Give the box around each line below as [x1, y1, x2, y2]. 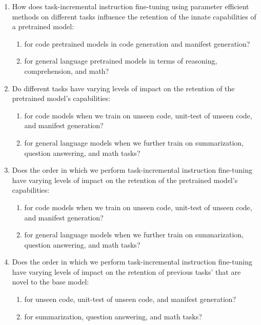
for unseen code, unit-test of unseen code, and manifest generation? [24, 294, 236, 304]
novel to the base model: [12, 276, 89, 287]
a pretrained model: [12, 21, 74, 32]
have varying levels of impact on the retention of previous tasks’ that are [12, 266, 241, 277]
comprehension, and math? [24, 65, 109, 76]
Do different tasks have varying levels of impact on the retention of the [12, 83, 235, 93]
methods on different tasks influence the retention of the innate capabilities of [12, 11, 256, 22]
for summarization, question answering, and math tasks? [24, 311, 202, 321]
